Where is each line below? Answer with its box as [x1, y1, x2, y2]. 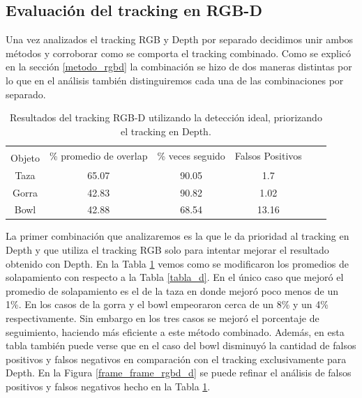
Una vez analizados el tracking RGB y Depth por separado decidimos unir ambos [6, 32, 354, 47]
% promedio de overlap [50, 148, 148, 163]
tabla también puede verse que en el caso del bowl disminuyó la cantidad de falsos [6, 338, 356, 353]
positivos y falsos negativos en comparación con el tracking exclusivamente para [6, 351, 347, 366]
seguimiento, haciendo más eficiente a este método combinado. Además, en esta [6, 324, 345, 339]
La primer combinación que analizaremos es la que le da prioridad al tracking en [6, 229, 349, 243]
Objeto [10, 150, 40, 164]
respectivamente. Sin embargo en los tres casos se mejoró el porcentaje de [6, 311, 319, 326]
